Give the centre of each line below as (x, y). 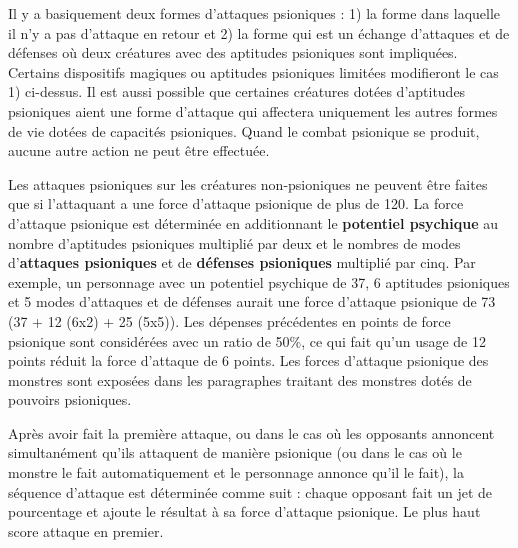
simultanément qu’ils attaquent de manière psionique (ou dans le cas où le (235, 452)
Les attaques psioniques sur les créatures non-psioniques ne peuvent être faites (248, 183)
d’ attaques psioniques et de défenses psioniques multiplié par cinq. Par (242, 262)
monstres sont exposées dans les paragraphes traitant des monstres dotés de (240, 379)
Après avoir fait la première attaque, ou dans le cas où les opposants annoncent (251, 432)
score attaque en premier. (86, 530)
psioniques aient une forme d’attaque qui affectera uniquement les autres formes (253, 110)
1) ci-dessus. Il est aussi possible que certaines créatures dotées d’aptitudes (237, 91)
